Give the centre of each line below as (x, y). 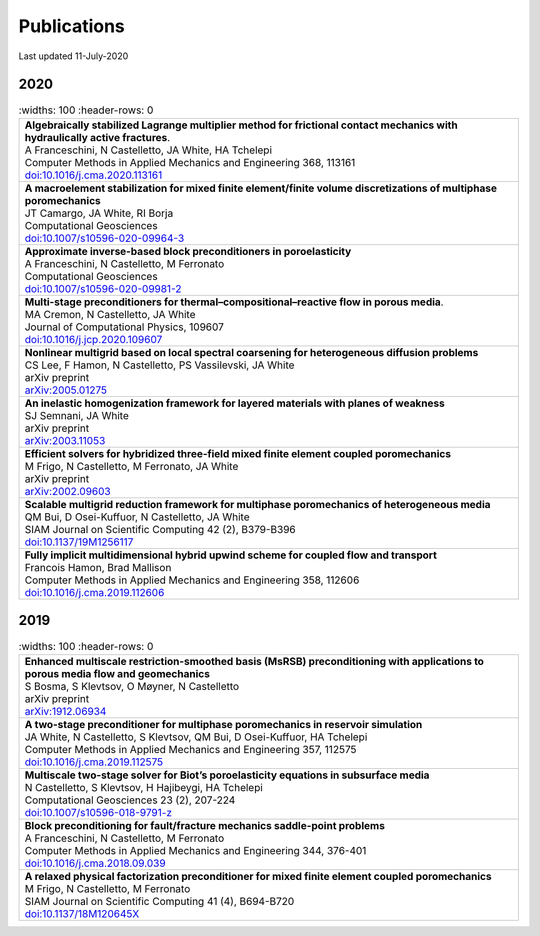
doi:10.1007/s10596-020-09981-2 (103, 288)
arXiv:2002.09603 (67, 491)
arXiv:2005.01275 (66, 390)
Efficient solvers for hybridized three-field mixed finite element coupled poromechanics (238, 453)
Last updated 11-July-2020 (73, 56)
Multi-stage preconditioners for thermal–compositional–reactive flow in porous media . (234, 302)
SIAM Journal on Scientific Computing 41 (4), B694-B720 (159, 901)
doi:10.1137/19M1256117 (79, 542)
